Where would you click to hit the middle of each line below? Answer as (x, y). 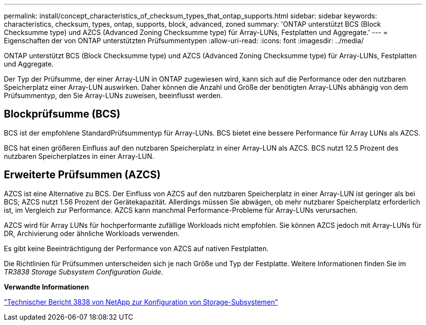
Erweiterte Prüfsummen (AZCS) (82, 175)
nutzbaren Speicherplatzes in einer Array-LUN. (79, 156)
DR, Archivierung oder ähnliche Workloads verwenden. (92, 233)
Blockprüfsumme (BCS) (62, 114)
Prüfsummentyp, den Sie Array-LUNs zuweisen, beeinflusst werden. (113, 95)
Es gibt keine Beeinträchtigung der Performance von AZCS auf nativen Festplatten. (136, 248)
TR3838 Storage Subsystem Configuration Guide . (84, 272)
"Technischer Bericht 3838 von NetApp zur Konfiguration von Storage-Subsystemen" (141, 302)
